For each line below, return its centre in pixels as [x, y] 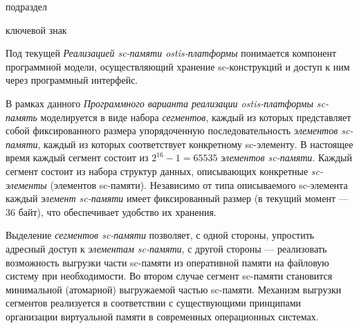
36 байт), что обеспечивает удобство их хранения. [111, 211]
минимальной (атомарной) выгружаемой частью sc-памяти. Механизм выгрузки [174, 289]
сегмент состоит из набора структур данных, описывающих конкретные [157, 171]
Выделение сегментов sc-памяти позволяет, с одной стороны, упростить [160, 235]
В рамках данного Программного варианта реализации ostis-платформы [160, 103]
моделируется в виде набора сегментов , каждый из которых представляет [196, 117]
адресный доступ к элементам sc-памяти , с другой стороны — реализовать [166, 248]
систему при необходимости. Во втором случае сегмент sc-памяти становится [169, 276]
